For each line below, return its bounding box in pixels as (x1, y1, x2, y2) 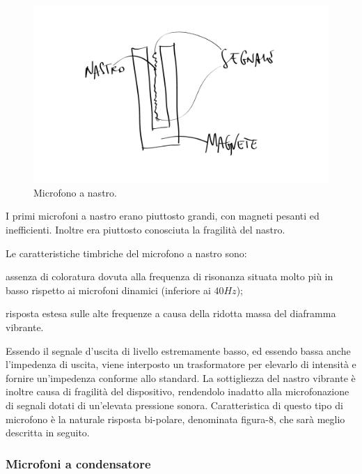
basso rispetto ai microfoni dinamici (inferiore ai (6, 282, 211, 297)
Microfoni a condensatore (6, 454, 151, 472)
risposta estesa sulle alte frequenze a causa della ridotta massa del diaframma (6, 306, 336, 321)
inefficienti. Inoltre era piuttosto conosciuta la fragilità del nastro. (6, 222, 285, 237)
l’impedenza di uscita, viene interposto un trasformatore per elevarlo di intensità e (6, 357, 356, 372)
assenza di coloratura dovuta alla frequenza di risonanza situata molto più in (6, 269, 333, 284)
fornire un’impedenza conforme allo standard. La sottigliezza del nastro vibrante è (6, 370, 356, 385)
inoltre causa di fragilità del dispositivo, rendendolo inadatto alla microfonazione (6, 384, 349, 399)
